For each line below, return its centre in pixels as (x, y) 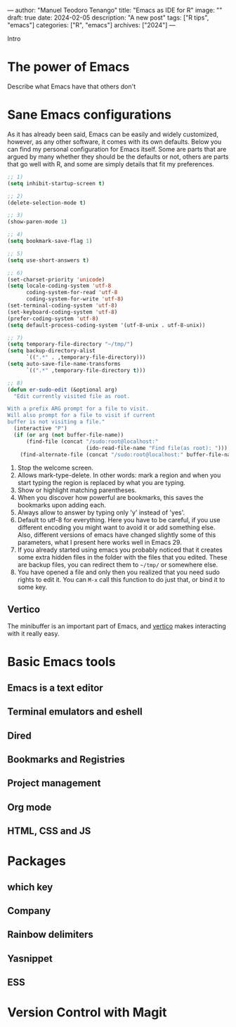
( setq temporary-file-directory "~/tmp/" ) (70, 344)
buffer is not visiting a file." (56, 422)
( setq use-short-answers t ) (48, 260)
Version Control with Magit (87, 1013)
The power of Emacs (68, 67)
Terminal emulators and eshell (75, 712)
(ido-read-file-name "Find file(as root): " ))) (157, 448)
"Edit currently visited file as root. (72, 396)
